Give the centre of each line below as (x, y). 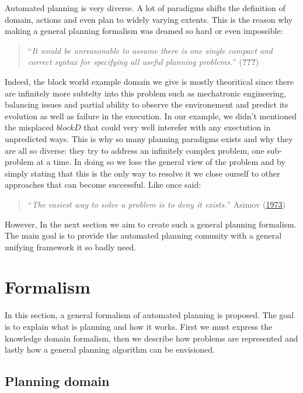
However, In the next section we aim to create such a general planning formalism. (151, 224)
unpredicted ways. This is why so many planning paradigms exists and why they (149, 138)
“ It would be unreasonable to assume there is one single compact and (150, 50)
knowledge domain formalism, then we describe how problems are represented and (151, 338)
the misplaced (29, 127)
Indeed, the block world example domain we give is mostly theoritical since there (149, 81)
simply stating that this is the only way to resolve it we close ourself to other (142, 173)
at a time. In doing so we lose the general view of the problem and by (161, 162)
